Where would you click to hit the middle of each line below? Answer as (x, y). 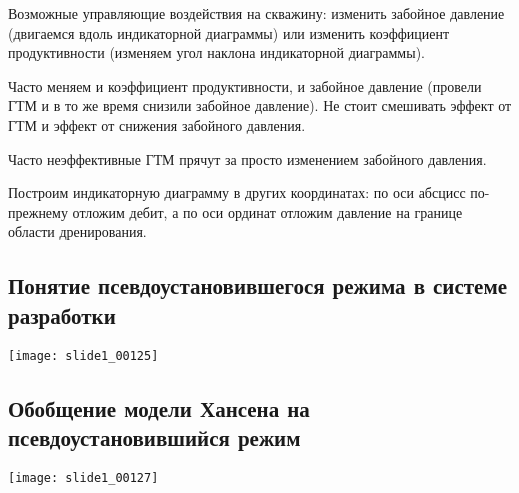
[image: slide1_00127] (83, 477)
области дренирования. (77, 231)
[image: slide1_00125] (83, 355)
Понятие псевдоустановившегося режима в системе (258, 285)
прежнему (38, 211)
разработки (62, 314)
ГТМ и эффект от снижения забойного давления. (157, 124)
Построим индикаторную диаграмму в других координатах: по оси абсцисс (237, 192)
